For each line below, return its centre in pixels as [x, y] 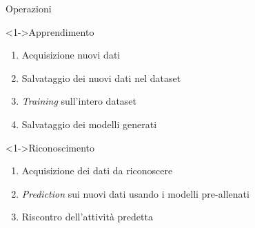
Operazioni [29, 8]
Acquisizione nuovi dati [71, 55]
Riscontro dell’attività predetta [87, 217]
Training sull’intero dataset [79, 101]
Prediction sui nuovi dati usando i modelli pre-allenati [135, 193]
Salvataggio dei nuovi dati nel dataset [101, 77]
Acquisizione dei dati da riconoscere [97, 170]
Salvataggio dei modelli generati [89, 124]
